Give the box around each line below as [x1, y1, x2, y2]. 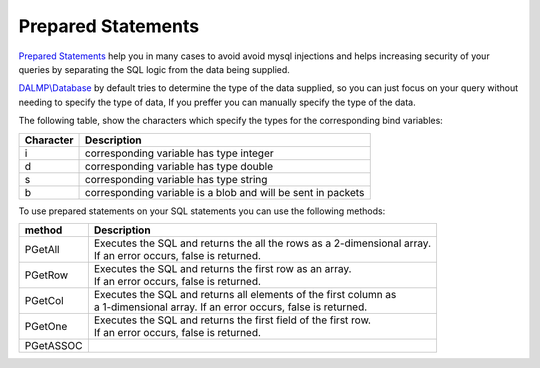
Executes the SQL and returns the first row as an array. [93, 261, 352, 275]
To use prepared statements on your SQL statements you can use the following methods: [18, 205, 386, 217]
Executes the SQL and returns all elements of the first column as [93, 287, 397, 301]
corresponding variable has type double [85, 159, 274, 173]
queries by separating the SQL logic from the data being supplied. [18, 63, 290, 75]
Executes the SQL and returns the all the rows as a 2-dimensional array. [93, 236, 432, 250]
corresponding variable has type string [85, 172, 268, 186]
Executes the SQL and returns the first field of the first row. [93, 313, 372, 327]
